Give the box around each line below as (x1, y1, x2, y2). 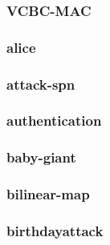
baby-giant (6, 147, 76, 167)
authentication (6, 110, 102, 131)
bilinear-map (6, 184, 90, 204)
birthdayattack (6, 220, 104, 240)
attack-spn (6, 74, 75, 94)
